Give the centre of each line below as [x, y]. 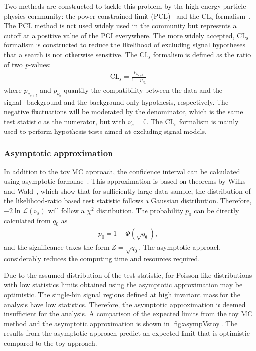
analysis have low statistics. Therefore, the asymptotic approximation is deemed [125, 304]
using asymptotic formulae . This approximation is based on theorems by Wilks [125, 181]
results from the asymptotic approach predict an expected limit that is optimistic [127, 333]
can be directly [217, 210]
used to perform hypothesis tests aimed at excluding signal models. [105, 131]
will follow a [66, 210]
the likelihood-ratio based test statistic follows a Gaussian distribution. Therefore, [128, 200]
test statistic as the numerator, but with [65, 121]
